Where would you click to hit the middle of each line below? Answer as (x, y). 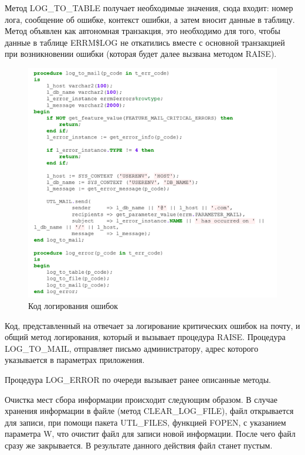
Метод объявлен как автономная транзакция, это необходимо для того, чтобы (143, 31)
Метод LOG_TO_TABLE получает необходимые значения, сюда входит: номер (149, 8)
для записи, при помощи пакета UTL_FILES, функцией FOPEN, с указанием (145, 422)
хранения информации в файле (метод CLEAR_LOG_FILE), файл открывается (149, 411)
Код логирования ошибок (73, 306)
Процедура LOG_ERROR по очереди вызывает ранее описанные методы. (138, 380)
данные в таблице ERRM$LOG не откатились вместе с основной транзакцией (145, 42)
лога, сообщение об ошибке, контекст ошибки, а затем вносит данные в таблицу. (150, 19)
